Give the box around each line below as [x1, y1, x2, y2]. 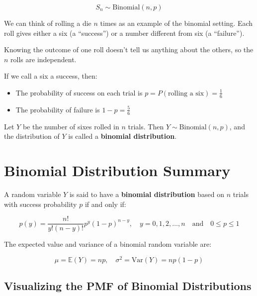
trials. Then [128, 121, 164, 131]
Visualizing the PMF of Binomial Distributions [4, 278, 252, 294]
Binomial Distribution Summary [4, 160, 231, 180]
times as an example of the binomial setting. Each [100, 18, 253, 28]
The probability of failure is [15, 104, 100, 114]
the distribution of [4, 131, 60, 141]
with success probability [4, 198, 77, 209]
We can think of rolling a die [4, 18, 91, 28]
